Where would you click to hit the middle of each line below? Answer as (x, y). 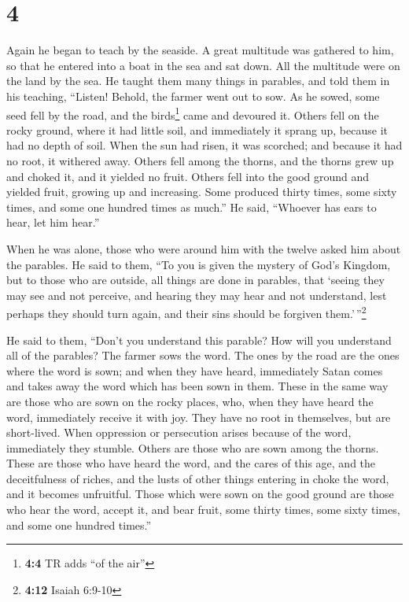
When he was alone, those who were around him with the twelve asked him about (204, 248)
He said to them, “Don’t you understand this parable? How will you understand (199, 340)
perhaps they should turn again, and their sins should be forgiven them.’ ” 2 (186, 312)
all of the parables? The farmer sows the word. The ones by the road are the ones (203, 355)
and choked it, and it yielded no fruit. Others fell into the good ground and (188, 176)
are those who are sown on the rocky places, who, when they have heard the (190, 401)
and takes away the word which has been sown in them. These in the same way (197, 386)
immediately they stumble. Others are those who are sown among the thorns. (193, 447)
